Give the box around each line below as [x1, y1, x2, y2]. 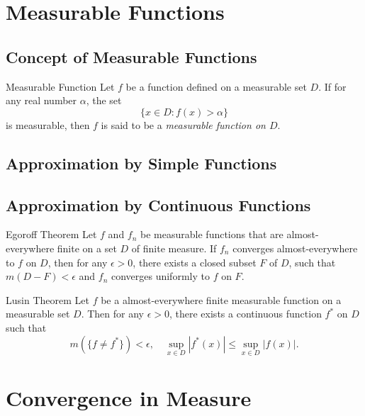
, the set [86, 93, 122, 108]
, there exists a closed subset [133, 254, 257, 269]
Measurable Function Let [6, 79, 115, 94]
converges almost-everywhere [232, 240, 358, 255]
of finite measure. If [131, 240, 217, 255]
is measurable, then [6, 117, 90, 132]
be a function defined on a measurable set [125, 79, 307, 94]
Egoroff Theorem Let [6, 227, 97, 242]
